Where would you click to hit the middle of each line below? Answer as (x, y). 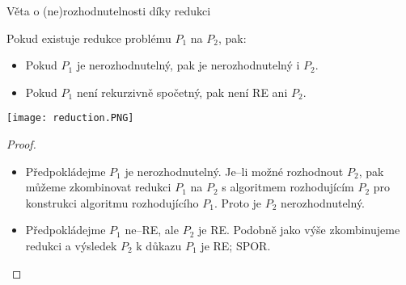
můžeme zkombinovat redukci (98, 187)
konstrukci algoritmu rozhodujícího (112, 202)
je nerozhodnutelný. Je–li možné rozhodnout (234, 171)
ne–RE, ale (152, 230)
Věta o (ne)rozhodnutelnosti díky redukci (109, 10)
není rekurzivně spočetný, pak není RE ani (182, 92)
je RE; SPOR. (236, 245)
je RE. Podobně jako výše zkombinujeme (299, 230)
